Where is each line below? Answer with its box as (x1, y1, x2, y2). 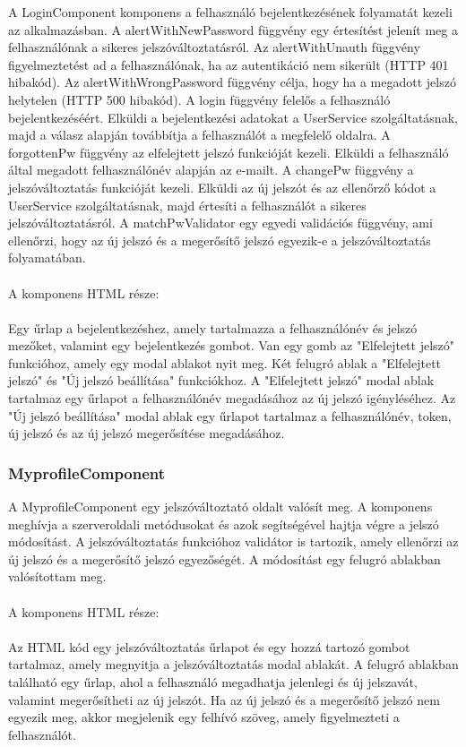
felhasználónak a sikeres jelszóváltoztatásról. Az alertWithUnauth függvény (8, 38, 420, 56)
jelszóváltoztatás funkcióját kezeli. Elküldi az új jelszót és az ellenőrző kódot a (8, 177, 436, 196)
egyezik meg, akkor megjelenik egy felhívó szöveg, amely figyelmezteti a (8, 708, 400, 726)
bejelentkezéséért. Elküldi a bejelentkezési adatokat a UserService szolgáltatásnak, (8, 107, 458, 126)
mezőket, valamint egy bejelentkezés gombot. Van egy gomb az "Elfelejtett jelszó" (8, 336, 455, 355)
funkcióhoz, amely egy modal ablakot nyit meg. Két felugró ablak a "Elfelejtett (8, 353, 442, 372)
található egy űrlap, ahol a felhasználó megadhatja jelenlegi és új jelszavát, (8, 673, 418, 691)
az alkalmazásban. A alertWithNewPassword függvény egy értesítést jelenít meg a (8, 20, 458, 39)
